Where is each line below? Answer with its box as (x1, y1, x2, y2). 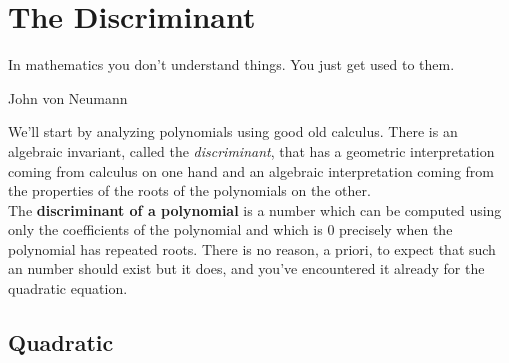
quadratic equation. (8, 278, 128, 299)
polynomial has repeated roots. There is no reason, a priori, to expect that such (8, 238, 496, 259)
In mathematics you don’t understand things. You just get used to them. (8, 54, 455, 75)
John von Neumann (8, 87, 128, 108)
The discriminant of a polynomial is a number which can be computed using (8, 199, 502, 220)
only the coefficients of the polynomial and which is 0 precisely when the (8, 219, 453, 240)
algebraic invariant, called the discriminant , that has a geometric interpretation (8, 140, 495, 161)
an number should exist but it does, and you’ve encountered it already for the (8, 258, 485, 279)
